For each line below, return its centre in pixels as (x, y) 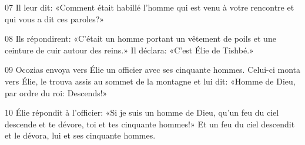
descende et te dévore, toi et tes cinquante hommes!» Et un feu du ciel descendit (150, 124)
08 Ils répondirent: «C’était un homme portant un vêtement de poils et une (140, 38)
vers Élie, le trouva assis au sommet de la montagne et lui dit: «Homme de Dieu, (150, 81)
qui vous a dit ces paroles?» (55, 18)
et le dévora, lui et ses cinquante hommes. (80, 135)
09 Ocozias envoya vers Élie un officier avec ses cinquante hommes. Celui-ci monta (152, 70)
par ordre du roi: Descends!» (56, 92)
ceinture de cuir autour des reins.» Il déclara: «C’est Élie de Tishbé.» (129, 50)
